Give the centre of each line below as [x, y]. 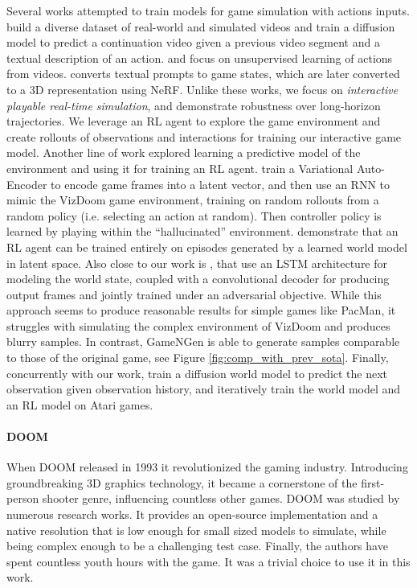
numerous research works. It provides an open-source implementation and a [192, 514]
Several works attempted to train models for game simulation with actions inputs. [208, 10]
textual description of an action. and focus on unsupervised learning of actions [200, 58]
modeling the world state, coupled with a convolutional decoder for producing [198, 279]
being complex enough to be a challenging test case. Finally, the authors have [197, 546]
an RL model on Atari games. [80, 404]
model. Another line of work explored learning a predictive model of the [184, 152]
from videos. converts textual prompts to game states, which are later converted [203, 74]
